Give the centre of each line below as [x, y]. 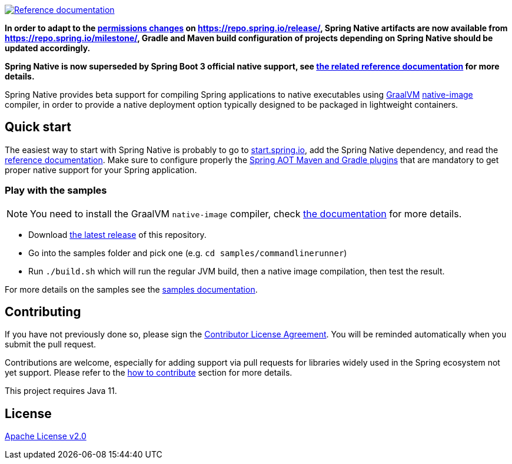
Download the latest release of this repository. [117, 234]
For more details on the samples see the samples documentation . [131, 289]
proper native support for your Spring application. [101, 170]
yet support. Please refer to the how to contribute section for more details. [149, 373]
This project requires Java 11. [61, 391]
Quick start [38, 127]
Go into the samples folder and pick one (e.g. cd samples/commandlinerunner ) [188, 253]
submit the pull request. [51, 344]
